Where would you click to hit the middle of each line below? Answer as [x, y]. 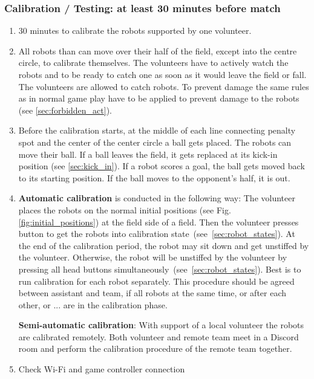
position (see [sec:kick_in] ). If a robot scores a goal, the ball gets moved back [162, 166]
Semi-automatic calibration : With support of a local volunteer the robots [161, 325]
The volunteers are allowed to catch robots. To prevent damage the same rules [164, 86]
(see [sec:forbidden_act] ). [65, 110]
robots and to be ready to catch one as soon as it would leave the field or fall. [162, 74]
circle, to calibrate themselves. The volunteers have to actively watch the [153, 63]
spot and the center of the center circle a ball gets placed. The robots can [155, 142]
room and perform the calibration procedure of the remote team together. [155, 348]
